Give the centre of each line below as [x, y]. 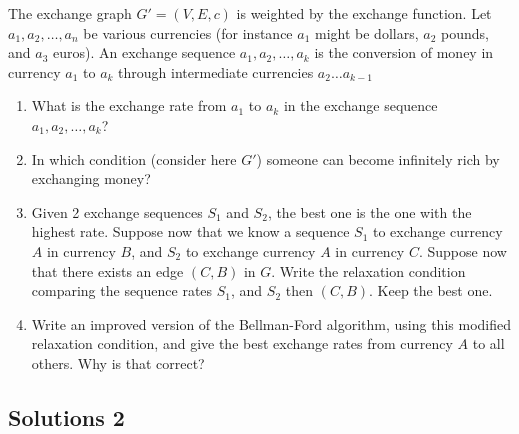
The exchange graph [70, 13]
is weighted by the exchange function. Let [364, 13]
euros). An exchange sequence [144, 52]
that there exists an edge [107, 270]
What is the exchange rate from [129, 105]
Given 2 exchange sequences [117, 211]
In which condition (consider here [134, 158]
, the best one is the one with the [369, 211]
